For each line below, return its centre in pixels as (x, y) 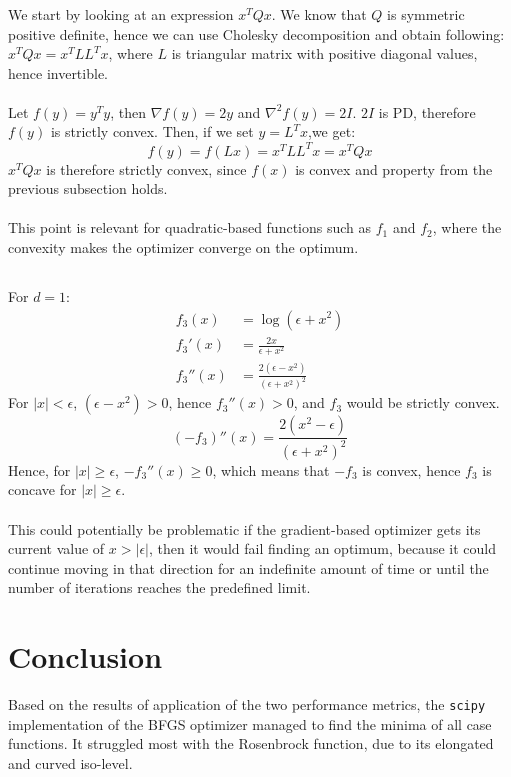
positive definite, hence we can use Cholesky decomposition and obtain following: (256, 33)
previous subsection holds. (88, 188)
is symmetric (426, 13)
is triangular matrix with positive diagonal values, (324, 53)
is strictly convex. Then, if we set (152, 131)
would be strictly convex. (423, 402)
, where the (467, 227)
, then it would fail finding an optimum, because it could (322, 548)
